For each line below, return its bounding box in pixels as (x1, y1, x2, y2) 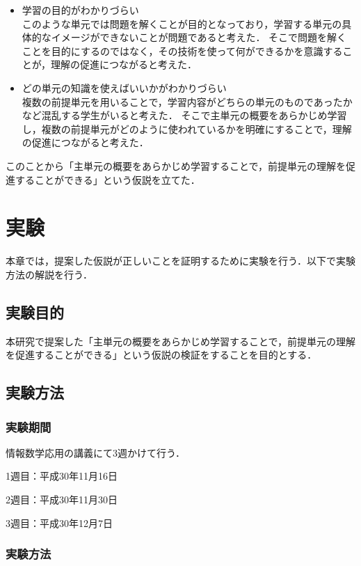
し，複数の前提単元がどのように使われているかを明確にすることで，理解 (22, 121, 352, 136)
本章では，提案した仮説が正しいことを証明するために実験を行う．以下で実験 (6, 253, 355, 268)
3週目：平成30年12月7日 (6, 515, 113, 530)
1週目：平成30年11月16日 (6, 469, 118, 483)
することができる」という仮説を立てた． (15, 172, 200, 187)
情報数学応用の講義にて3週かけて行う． (6, 445, 185, 459)
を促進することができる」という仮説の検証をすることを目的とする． (6, 347, 317, 362)
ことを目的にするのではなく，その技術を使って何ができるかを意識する (22, 43, 343, 58)
